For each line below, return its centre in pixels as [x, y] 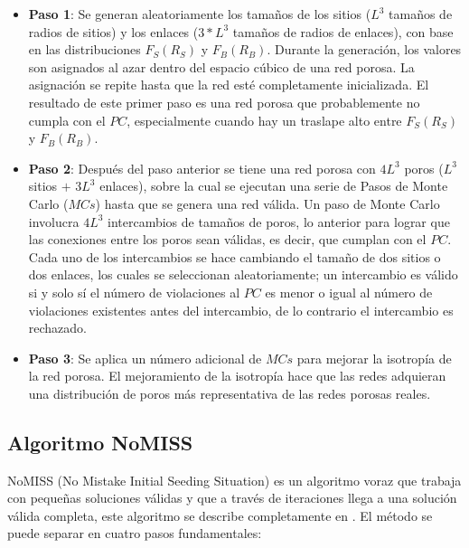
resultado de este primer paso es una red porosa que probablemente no [224, 102]
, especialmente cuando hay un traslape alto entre [264, 120]
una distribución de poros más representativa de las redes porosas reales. [230, 393]
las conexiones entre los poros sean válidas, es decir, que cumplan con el [227, 239]
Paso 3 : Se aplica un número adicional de [145, 358]
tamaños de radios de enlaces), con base [343, 31]
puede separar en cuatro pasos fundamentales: [135, 533]
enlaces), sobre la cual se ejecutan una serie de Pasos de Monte [274, 186]
